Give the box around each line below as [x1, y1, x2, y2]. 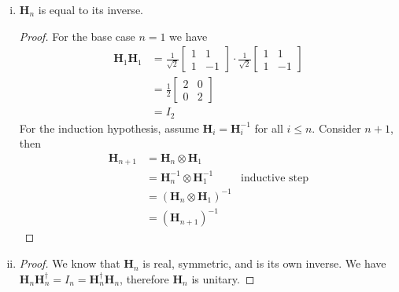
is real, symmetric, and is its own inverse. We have [142, 255, 386, 272]
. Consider [312, 119, 361, 136]
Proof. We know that [19, 255, 120, 272]
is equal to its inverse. [38, 2, 143, 17]
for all [254, 119, 283, 136]
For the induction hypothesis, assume [19, 119, 199, 136]
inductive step [240, 172, 309, 184]
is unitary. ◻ [191, 270, 255, 287]
